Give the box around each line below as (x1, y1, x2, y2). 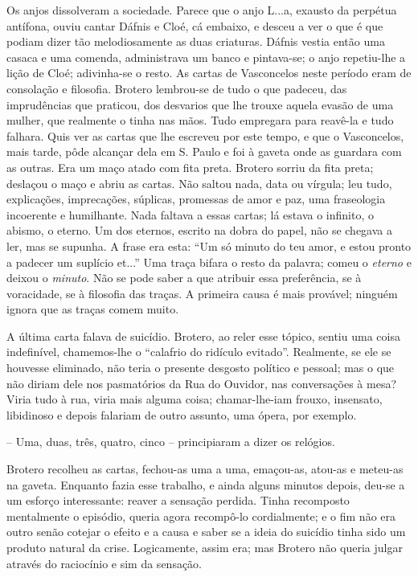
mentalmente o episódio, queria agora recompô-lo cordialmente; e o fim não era (6, 507, 396, 524)
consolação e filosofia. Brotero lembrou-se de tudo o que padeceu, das (6, 80, 347, 96)
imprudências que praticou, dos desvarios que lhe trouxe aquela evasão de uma (6, 96, 394, 113)
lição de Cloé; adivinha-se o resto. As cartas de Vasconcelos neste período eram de (6, 64, 412, 81)
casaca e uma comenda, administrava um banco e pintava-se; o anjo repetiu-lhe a (6, 48, 406, 65)
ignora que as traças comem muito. (6, 301, 179, 317)
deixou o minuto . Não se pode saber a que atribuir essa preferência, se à (6, 269, 362, 286)
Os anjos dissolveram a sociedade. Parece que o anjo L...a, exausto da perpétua (6, 2, 397, 18)
